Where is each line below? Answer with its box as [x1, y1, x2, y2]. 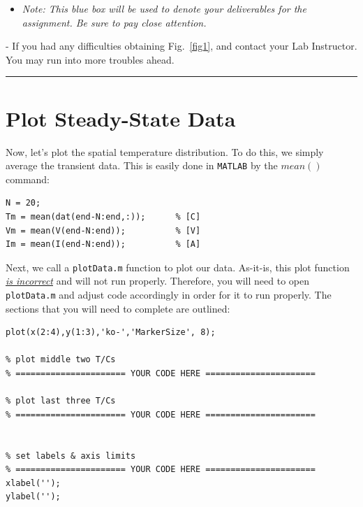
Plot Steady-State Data [6, 103, 236, 132]
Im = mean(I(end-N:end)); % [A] [6, 239, 201, 250]
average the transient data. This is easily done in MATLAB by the [6, 158, 278, 173]
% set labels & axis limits [6, 450, 136, 461]
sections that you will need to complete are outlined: [6, 301, 230, 315]
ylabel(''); [6, 492, 61, 502]
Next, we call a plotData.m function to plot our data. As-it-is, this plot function [6, 259, 350, 274]
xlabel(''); [6, 478, 61, 488]
